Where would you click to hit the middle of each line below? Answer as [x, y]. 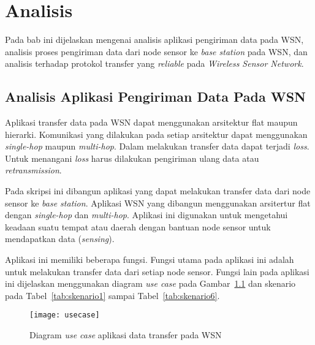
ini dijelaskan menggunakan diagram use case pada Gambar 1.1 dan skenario [150, 283]
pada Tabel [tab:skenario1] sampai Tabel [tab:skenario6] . [112, 295]
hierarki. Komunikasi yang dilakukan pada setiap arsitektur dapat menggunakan [156, 134]
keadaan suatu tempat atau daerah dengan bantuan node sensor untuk [138, 226]
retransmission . [33, 170]
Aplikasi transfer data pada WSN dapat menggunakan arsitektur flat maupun [151, 122]
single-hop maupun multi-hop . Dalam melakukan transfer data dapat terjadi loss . [157, 146]
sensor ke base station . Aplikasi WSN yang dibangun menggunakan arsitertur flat [158, 203]
